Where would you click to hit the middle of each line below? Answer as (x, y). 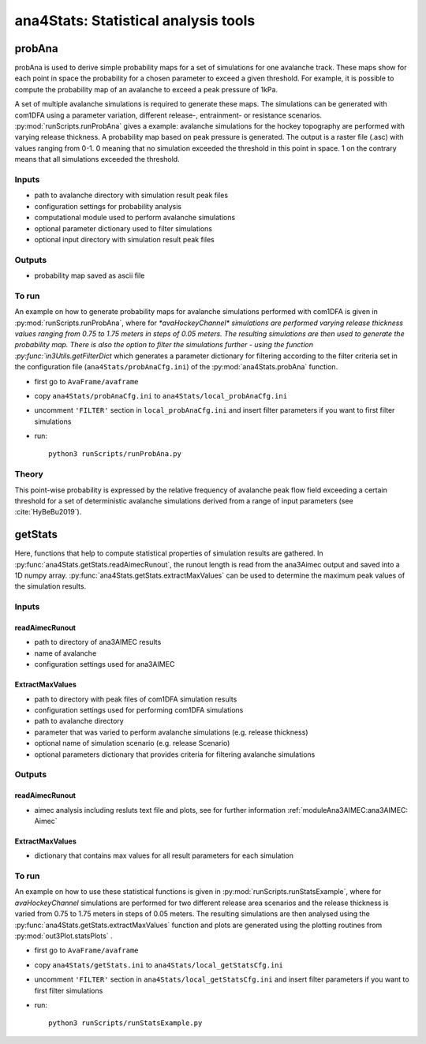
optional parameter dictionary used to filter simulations (123, 228)
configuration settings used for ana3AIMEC (105, 664)
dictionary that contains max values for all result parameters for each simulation (164, 855)
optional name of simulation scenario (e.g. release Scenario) (132, 743)
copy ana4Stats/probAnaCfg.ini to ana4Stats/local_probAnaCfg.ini (161, 395)
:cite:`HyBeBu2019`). (48, 512)
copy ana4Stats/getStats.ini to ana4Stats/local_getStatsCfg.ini (159, 965)
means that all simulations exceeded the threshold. (97, 159)
